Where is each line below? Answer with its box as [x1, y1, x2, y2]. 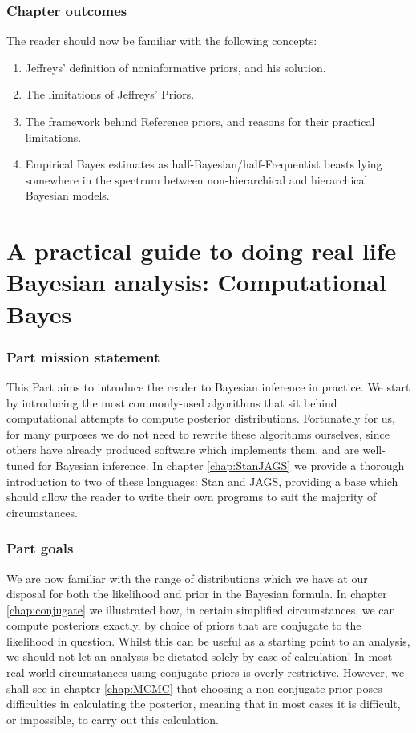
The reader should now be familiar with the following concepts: [6, 32, 317, 49]
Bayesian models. [25, 187, 110, 204]
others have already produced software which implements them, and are [6, 441, 359, 458]
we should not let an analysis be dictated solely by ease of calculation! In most [6, 648, 393, 665]
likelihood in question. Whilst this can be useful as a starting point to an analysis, [6, 632, 410, 649]
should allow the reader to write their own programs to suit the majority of [6, 488, 377, 505]
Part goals [6, 538, 74, 558]
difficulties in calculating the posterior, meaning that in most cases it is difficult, [6, 695, 401, 712]
